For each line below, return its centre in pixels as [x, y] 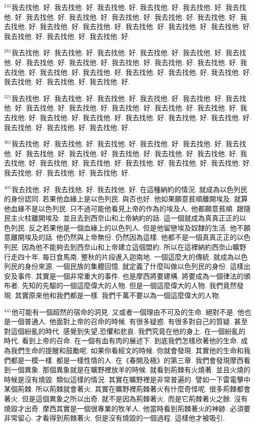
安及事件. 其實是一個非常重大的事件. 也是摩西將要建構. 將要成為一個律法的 [124, 276]
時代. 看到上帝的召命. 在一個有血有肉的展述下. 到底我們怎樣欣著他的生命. [121, 341]
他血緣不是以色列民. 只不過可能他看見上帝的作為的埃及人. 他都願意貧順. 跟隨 [127, 208]
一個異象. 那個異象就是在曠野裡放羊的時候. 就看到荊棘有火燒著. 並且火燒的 [130, 370]
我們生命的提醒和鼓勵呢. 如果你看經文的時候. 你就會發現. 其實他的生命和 [127, 350]
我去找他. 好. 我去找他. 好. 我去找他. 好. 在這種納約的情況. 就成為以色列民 [129, 189]
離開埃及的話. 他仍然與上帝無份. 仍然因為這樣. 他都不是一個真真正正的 [124, 237]
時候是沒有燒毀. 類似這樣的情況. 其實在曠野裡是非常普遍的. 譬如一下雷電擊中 [127, 379]
